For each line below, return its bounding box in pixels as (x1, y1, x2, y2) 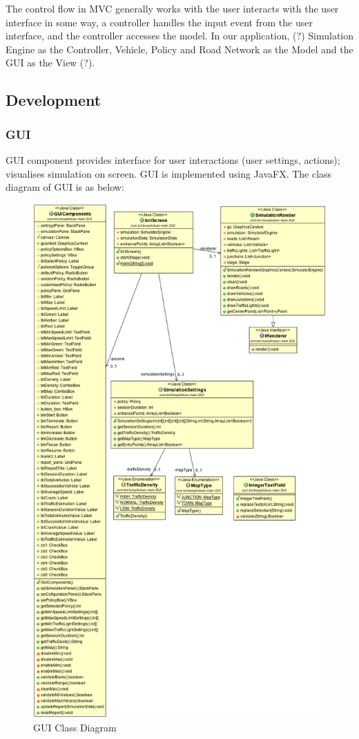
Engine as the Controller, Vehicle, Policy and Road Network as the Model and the (6, 41, 353, 56)
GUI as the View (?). (6, 55, 95, 70)
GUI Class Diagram (33, 720, 117, 734)
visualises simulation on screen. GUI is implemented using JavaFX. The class (6, 166, 332, 180)
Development (6, 89, 101, 111)
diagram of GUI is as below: (6, 180, 124, 194)
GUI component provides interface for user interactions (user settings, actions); (6, 152, 340, 167)
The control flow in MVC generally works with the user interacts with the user (6, 1, 339, 15)
